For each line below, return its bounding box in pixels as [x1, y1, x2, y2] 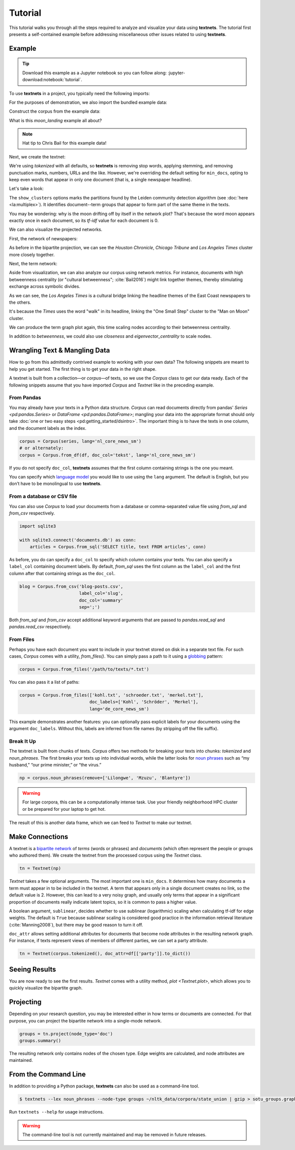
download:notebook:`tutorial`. [22, 77, 82, 83]
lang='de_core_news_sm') [89, 706, 149, 711]
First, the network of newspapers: [9, 235, 78, 241]
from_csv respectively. [9, 510, 55, 516]
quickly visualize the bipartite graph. [9, 985, 83, 991]
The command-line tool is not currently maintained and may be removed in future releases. [22, 1132, 206, 1138]
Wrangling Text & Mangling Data [9, 346, 110, 354]
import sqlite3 [19, 523, 56, 529]
